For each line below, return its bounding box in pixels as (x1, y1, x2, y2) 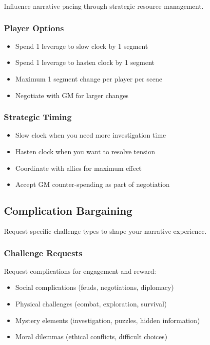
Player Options (4, 21, 64, 34)
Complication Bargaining (4, 203, 133, 218)
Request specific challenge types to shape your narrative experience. (4, 225, 207, 236)
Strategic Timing (4, 111, 72, 123)
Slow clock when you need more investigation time (15, 130, 166, 140)
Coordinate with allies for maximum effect (15, 162, 142, 173)
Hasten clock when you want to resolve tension (15, 146, 155, 156)
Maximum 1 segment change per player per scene (15, 74, 163, 83)
